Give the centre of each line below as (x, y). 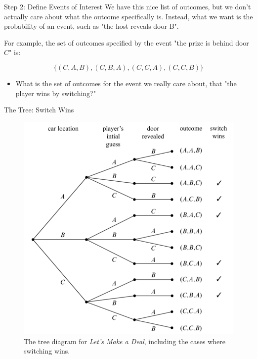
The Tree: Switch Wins (39, 110)
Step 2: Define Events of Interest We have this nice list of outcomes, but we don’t (128, 6)
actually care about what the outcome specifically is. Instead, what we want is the (128, 16)
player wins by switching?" (56, 93)
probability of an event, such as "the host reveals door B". (91, 26)
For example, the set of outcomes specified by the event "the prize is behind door (127, 42)
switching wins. (47, 351)
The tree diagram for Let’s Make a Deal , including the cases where (125, 341)
